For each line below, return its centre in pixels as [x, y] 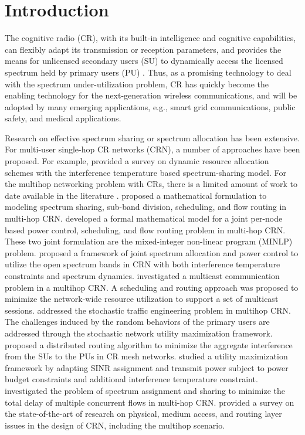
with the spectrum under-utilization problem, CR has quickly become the [137, 84]
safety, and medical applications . [63, 118]
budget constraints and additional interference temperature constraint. [131, 379]
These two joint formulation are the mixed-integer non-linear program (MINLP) [149, 241]
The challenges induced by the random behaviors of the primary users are [137, 322]
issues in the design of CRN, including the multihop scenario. [115, 425]
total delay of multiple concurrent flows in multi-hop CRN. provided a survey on [150, 402]
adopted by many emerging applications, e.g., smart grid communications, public [150, 106]
